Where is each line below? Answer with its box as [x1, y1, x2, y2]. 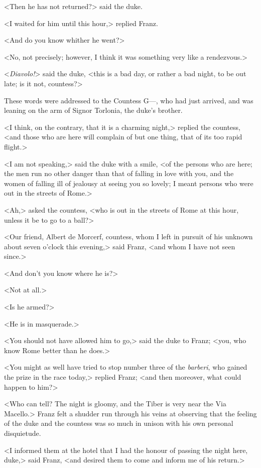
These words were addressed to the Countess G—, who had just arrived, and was [4, 95, 253, 105]
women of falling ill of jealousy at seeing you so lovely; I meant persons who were [4, 178, 253, 188]
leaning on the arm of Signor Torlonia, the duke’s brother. [4, 105, 183, 115]
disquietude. [4, 428, 41, 438]
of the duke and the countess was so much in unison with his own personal [4, 418, 233, 428]
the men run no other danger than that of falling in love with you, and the [4, 168, 234, 179]
